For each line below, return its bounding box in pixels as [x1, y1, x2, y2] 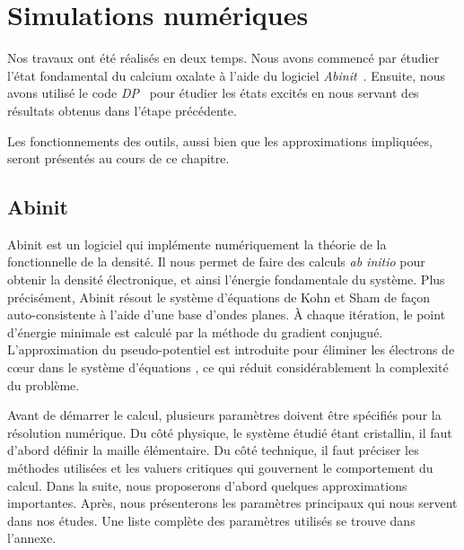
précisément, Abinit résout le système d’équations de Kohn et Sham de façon [7, 287, 430, 306]
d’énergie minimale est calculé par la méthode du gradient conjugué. [7, 322, 383, 341]
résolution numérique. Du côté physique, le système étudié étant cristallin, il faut [7, 423, 452, 441]
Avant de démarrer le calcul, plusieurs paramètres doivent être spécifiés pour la [7, 406, 442, 424]
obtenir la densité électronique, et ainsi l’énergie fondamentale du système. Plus [7, 270, 445, 289]
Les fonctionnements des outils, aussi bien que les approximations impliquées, [7, 131, 433, 150]
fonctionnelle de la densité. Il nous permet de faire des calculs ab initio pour [7, 252, 425, 271]
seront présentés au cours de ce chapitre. [7, 149, 230, 168]
